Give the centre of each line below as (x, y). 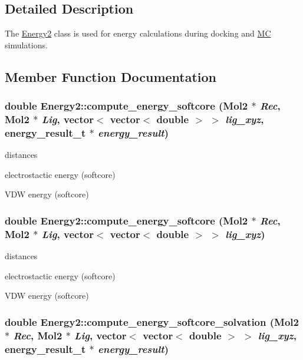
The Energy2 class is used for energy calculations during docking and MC (138, 33)
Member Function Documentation (111, 76)
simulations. (26, 44)
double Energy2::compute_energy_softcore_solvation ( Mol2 (152, 321)
